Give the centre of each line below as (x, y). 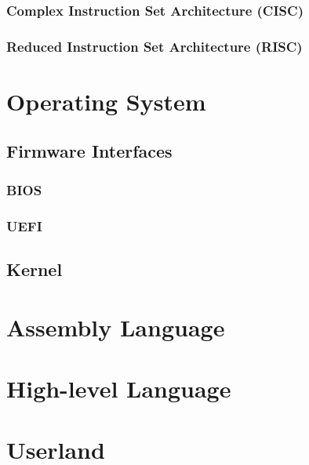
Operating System (106, 101)
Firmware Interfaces (89, 151)
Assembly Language (116, 327)
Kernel (35, 269)
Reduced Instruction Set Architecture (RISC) (154, 46)
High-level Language (119, 388)
